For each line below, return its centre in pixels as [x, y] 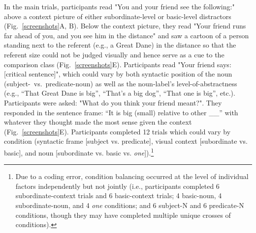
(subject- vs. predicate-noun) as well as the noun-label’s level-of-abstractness [121, 83]
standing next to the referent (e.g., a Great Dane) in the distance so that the [120, 45]
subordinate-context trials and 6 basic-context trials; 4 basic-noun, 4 [119, 195]
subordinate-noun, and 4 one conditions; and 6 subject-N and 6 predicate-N [130, 205]
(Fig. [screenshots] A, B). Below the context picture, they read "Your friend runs [125, 26]
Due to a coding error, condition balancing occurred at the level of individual [132, 176]
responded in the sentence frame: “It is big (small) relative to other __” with [121, 112]
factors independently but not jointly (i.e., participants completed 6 [117, 186]
